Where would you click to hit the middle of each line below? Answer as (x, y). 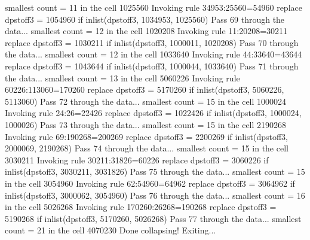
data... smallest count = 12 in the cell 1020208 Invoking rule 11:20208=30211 (146, 31)
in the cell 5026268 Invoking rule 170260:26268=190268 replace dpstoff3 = (141, 207)
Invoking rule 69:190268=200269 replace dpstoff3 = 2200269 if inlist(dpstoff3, (146, 136)
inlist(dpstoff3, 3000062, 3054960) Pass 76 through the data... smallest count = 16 (155, 195)
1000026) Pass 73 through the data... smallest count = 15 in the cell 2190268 (146, 124)
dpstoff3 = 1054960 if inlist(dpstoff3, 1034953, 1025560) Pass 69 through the (145, 19)
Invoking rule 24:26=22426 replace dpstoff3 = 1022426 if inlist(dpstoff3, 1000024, (153, 113)
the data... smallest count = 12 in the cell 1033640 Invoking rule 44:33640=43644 (154, 54)
